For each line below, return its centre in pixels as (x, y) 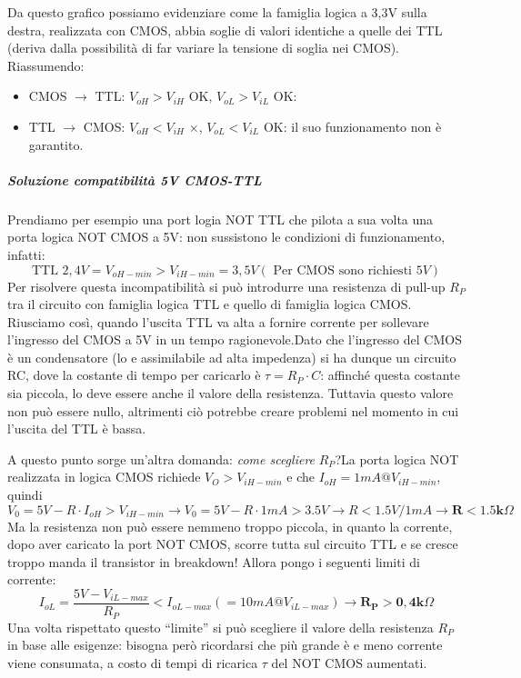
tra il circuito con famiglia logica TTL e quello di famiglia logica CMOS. (210, 304)
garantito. (56, 144)
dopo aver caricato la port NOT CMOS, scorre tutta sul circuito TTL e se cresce (233, 544)
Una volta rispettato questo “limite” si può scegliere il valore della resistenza (220, 627)
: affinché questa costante (390, 375)
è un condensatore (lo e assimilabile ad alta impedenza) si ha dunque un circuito (232, 357)
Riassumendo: (46, 65)
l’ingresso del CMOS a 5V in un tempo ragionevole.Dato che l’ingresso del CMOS (235, 339)
